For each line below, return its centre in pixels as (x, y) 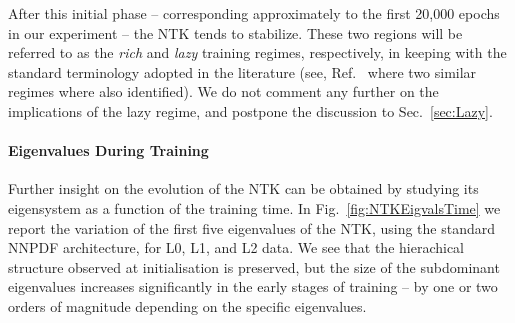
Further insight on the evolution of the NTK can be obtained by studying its (243, 188)
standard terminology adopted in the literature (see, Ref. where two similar (242, 71)
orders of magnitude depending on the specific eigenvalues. (187, 305)
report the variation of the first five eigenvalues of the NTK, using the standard (252, 227)
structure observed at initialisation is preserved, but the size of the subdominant (254, 266)
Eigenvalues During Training (108, 150)
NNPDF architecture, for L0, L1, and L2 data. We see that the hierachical (236, 247)
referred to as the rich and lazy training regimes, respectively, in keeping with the (257, 52)
